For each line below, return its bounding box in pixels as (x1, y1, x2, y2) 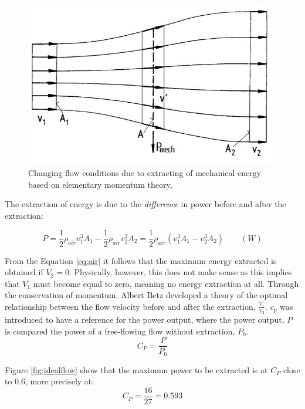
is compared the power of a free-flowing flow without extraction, (5, 325, 235, 337)
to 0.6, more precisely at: (5, 375, 94, 387)
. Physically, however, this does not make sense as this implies (69, 266, 292, 278)
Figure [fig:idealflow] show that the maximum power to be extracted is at (5, 363, 268, 376)
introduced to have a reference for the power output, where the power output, (5, 313, 284, 326)
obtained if (5, 266, 43, 278)
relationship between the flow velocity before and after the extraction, (5, 300, 256, 312)
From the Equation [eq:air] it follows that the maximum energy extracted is (5, 254, 277, 266)
